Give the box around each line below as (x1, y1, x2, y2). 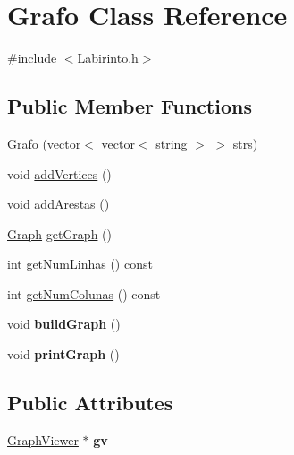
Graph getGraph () (7, 224, 112, 243)
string (155, 133, 188, 152)
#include (7, 48, 57, 67)
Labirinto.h (77, 48, 139, 67)
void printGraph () (7, 345, 120, 364)
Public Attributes (7, 389, 173, 416)
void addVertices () (7, 164, 112, 183)
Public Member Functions (7, 92, 252, 120)
